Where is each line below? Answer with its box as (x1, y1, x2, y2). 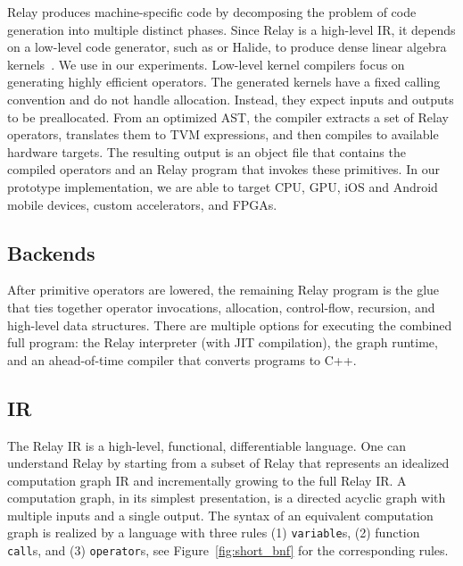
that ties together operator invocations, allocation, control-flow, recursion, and (7, 297, 435, 316)
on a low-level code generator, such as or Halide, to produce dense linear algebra (7, 37, 447, 56)
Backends (7, 238, 95, 266)
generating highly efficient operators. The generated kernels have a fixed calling (7, 72, 441, 91)
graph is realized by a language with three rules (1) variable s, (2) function (7, 523, 420, 542)
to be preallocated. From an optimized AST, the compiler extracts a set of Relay (7, 107, 449, 126)
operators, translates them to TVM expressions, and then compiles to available (7, 125, 439, 144)
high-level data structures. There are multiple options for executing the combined (7, 315, 452, 334)
